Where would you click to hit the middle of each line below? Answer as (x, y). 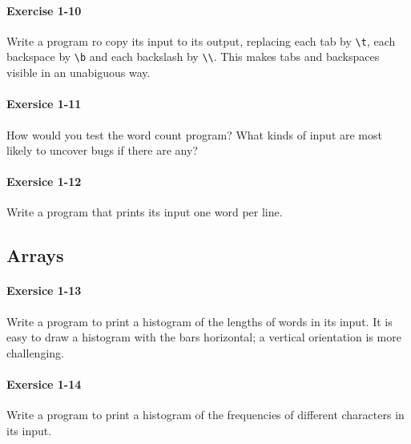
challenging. (35, 352)
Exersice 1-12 (44, 182)
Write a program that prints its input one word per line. (145, 212)
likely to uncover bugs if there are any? (102, 150)
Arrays (35, 255)
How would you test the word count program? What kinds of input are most (194, 134)
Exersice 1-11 (44, 104)
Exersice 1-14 (44, 384)
